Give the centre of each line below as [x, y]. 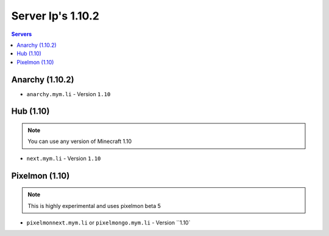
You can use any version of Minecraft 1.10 [80, 141]
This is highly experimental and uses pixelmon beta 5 [94, 206]
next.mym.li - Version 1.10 [64, 158]
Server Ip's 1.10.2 [55, 16]
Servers [22, 34]
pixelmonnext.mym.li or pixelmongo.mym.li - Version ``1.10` [108, 223]
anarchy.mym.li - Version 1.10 [69, 94]
